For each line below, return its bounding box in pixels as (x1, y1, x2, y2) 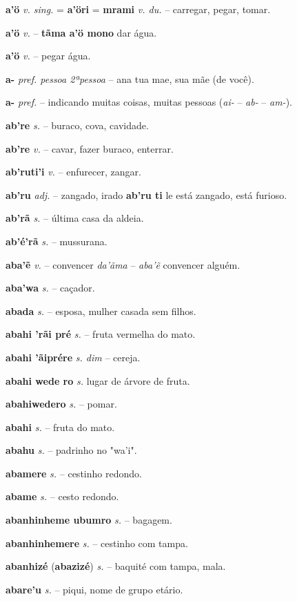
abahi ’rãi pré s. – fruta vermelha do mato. (6, 327, 196, 341)
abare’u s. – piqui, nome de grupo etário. (6, 582, 183, 596)
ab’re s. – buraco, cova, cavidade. (6, 117, 149, 132)
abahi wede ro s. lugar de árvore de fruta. (6, 373, 190, 388)
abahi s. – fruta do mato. (6, 419, 115, 434)
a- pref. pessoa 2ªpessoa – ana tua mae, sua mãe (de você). (6, 71, 254, 86)
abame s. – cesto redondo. (6, 489, 119, 504)
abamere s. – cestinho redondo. (6, 466, 142, 480)
